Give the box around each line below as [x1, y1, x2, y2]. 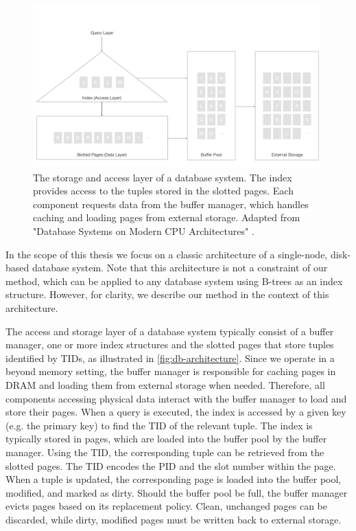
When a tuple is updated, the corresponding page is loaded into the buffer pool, [5, 472, 342, 486]
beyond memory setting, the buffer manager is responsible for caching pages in [5, 364, 336, 379]
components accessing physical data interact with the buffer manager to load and [5, 391, 347, 405]
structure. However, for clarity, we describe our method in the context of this [5, 287, 329, 302]
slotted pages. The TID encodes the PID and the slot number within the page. [5, 458, 336, 473]
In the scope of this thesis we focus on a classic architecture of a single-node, [5, 247, 328, 261]
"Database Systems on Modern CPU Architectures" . [33, 224, 254, 238]
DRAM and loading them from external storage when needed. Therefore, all [5, 378, 325, 392]
